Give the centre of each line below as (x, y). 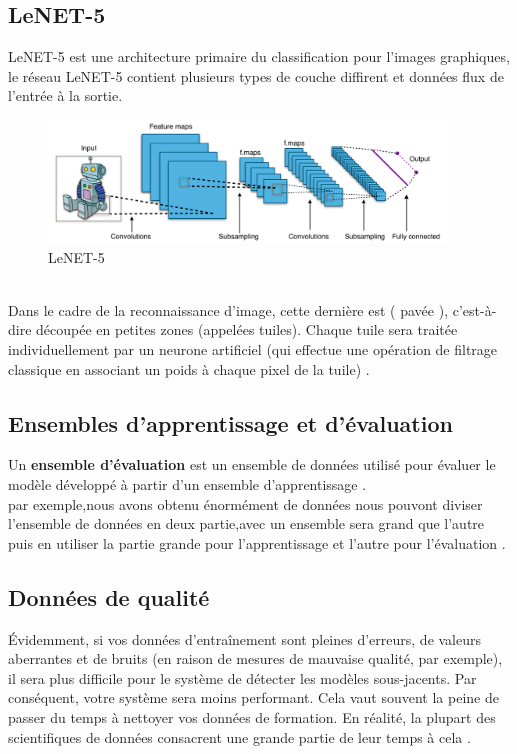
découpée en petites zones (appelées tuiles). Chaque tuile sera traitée (247, 329)
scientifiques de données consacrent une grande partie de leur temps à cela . (239, 736)
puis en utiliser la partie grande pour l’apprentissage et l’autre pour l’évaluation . (257, 542)
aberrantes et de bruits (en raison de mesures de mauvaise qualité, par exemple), (255, 658)
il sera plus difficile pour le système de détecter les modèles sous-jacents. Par (242, 677)
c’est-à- (474, 309)
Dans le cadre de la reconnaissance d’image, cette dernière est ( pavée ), (228, 309)
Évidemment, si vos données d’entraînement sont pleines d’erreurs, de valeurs (245, 638)
